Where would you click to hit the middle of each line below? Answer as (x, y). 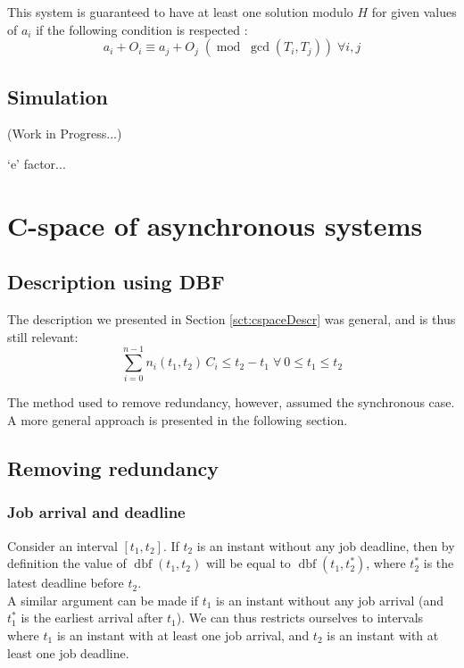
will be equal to (248, 563)
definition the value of (67, 563)
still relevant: (43, 336)
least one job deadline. (68, 652)
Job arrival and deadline (96, 512)
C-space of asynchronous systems (215, 225)
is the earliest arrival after (92, 618)
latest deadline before (66, 583)
